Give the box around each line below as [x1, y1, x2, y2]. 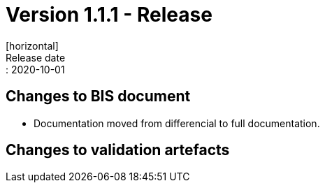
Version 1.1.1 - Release [6, 3, 212, 27]
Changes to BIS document [6, 87, 191, 106]
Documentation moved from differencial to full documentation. [34, 117, 320, 129]
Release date [6, 51, 66, 64]
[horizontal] [6, 39, 59, 52]
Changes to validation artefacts [6, 141, 230, 159]
